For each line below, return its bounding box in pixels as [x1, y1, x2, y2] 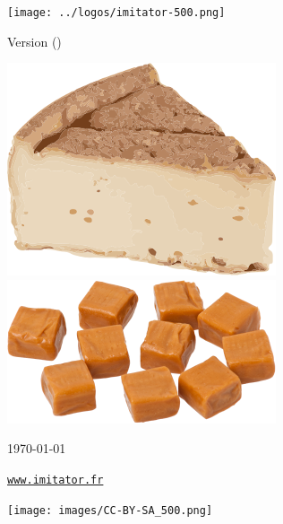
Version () [7, 31, 62, 50]
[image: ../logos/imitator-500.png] [7, 6, 226, 19]
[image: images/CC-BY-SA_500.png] [7, 503, 213, 517]
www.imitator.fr [7, 474, 104, 487]
